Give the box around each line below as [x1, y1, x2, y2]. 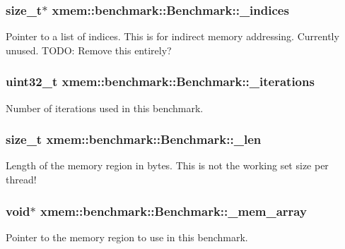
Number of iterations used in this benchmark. [6, 100, 204, 115]
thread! [6, 172, 37, 187]
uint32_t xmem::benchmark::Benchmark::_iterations [6, 73, 315, 90]
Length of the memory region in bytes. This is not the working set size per [6, 158, 329, 173]
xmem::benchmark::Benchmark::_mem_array [40, 202, 307, 219]
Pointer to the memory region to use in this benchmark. [6, 229, 248, 244]
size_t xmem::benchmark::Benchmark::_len [6, 130, 262, 148]
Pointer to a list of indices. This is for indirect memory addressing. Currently [6, 29, 339, 44]
